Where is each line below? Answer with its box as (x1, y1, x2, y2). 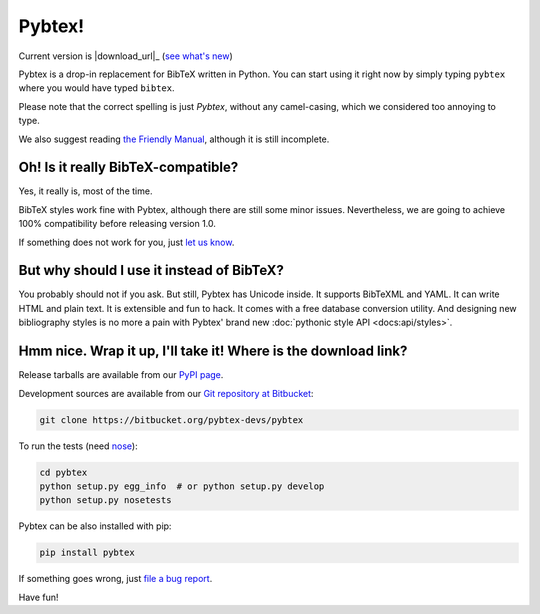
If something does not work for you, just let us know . (18, 236, 235, 248)
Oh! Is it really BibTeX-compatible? (18, 159, 239, 176)
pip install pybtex (39, 547, 135, 559)
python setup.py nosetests (39, 495, 172, 506)
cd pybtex (39, 466, 88, 478)
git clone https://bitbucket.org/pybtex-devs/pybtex (39, 414, 304, 425)
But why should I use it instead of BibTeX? (18, 262, 285, 279)
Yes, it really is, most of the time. (18, 185, 153, 197)
